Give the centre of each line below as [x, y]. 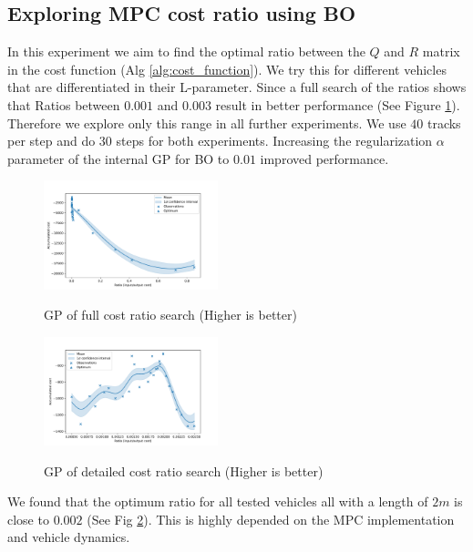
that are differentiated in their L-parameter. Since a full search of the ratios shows [237, 87]
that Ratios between [64, 104]
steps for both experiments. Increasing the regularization [274, 141]
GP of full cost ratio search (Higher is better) [170, 315]
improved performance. [324, 158]
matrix [441, 51]
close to [28, 519]
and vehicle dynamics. [69, 537]
